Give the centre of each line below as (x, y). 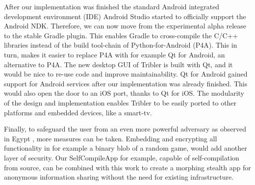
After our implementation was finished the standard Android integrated (112, 6)
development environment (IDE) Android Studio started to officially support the (125, 16)
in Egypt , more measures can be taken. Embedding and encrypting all (111, 138)
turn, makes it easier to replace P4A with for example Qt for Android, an (115, 54)
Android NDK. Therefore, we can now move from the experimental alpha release (125, 26)
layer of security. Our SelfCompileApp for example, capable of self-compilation (122, 157)
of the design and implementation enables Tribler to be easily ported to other (120, 102)
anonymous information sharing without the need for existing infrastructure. (119, 177)
